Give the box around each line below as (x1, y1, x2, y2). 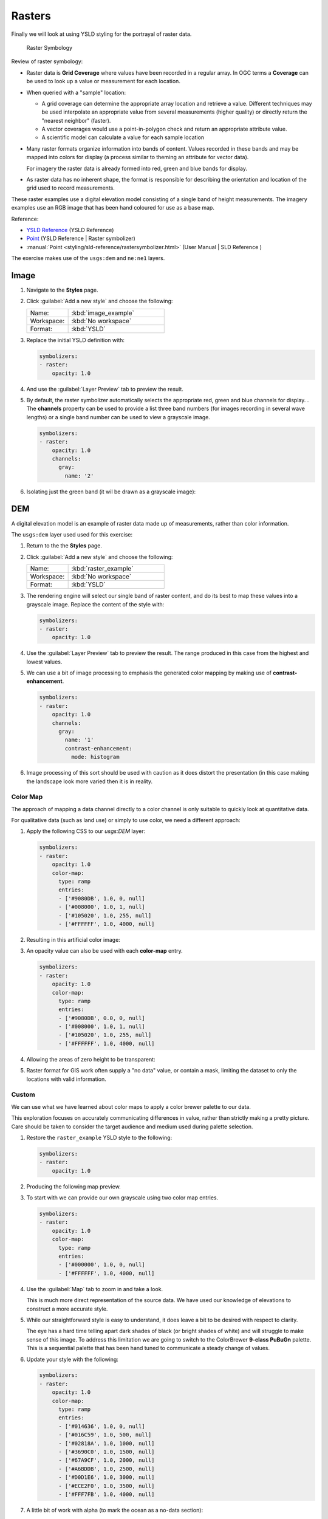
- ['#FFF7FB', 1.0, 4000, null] (58, 1490, 155, 1498)
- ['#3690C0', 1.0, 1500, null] (58, 1449, 155, 1455)
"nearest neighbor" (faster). (41, 117, 111, 124)
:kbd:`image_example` (71, 309, 135, 317)
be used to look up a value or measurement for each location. (26, 78, 180, 85)
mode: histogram (70, 753, 120, 761)
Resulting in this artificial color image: (26, 936, 121, 943)
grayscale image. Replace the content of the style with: (26, 600, 165, 608)
